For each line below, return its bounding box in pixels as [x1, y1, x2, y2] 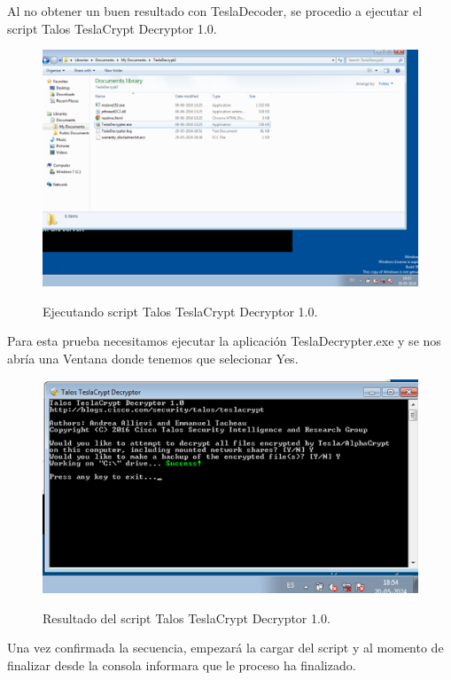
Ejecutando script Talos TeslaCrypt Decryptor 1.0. [43, 301, 318, 320]
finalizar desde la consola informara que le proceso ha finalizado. [7, 656, 356, 675]
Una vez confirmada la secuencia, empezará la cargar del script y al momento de [7, 638, 444, 657]
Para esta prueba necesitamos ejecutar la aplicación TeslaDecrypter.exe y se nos [7, 332, 441, 350]
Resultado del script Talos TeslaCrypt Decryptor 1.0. [43, 608, 330, 627]
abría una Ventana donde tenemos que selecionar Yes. [7, 348, 299, 367]
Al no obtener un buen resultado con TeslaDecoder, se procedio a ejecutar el [7, 2, 423, 20]
